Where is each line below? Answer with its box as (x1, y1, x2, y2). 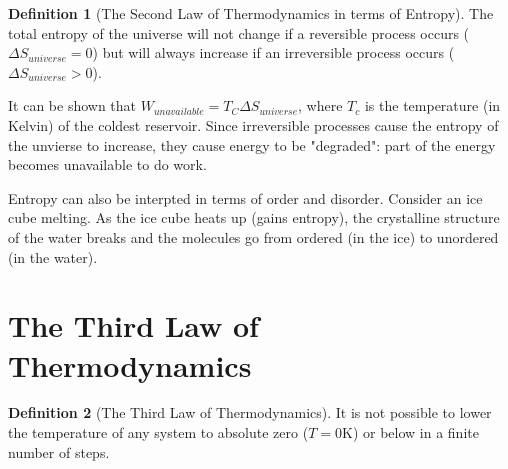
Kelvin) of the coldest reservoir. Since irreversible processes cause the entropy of (8, 114, 499, 135)
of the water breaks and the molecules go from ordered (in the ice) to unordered (8, 226, 499, 247)
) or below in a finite (352, 422, 479, 443)
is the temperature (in (364, 95, 501, 116)
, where (298, 95, 343, 116)
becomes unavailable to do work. (8, 154, 207, 175)
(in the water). (8, 246, 98, 267)
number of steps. (8, 441, 110, 462)
